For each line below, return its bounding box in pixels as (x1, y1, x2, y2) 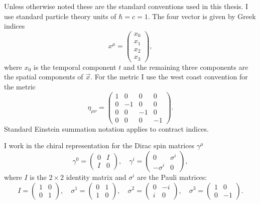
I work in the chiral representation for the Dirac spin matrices (4, 140, 195, 151)
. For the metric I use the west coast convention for (90, 71, 248, 82)
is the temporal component (33, 61, 116, 72)
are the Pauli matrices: (137, 171, 207, 182)
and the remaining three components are (123, 61, 248, 72)
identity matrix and (66, 171, 126, 182)
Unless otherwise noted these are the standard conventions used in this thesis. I (4, 1, 248, 11)
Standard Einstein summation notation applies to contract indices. (4, 123, 209, 134)
